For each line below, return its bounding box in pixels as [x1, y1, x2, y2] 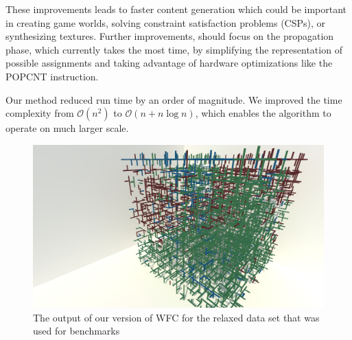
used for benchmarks [33, 324, 120, 338]
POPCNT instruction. [5, 69, 99, 83]
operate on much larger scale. [5, 121, 129, 135]
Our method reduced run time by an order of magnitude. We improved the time [5, 92, 342, 106]
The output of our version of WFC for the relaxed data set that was [33, 310, 320, 324]
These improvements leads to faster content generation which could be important [5, 2, 347, 16]
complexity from [5, 106, 74, 120]
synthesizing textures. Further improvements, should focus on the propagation [5, 29, 334, 43]
